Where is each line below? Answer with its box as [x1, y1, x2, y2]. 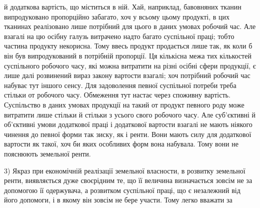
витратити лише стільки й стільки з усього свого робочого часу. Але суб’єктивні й [4, 109, 256, 119]
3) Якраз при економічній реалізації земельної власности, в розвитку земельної [4, 165, 245, 175]
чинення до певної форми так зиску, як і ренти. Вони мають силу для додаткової [4, 128, 251, 139]
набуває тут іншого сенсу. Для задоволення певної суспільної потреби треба [4, 79, 236, 90]
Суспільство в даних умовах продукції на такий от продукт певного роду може [4, 99, 244, 109]
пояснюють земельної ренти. [4, 148, 91, 158]
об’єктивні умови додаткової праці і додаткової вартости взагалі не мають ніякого [4, 119, 252, 129]
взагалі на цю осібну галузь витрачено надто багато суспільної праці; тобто [4, 30, 234, 41]
